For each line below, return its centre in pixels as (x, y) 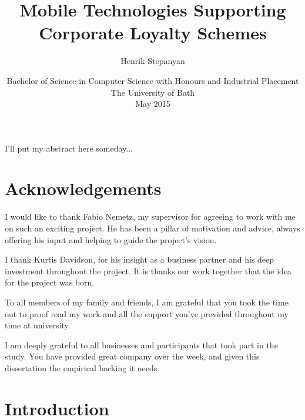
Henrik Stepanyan (153, 61)
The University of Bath (153, 92)
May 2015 (153, 104)
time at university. (38, 325)
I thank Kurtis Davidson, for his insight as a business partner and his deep (140, 259)
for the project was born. (50, 282)
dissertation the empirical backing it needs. (82, 367)
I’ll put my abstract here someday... (69, 148)
